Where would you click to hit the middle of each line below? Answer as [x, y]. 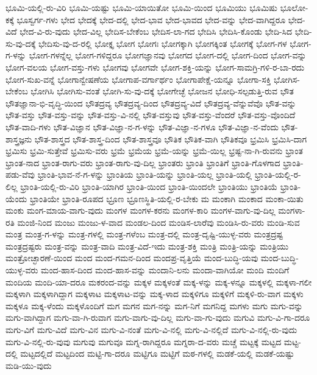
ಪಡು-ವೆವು [20, 174]
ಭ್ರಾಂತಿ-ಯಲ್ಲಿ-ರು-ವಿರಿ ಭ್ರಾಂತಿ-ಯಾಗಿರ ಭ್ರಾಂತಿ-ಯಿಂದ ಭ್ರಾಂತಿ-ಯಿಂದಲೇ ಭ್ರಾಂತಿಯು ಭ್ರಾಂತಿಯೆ [149, 186]
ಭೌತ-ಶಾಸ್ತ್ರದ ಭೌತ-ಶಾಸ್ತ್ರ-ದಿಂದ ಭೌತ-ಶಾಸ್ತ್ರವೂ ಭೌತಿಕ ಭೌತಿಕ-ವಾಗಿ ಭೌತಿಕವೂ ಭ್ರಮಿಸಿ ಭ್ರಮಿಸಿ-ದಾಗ [171, 138]
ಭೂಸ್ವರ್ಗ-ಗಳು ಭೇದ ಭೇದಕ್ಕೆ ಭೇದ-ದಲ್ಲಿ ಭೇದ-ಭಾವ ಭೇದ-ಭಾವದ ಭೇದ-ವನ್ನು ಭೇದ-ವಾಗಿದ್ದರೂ [151, 19]
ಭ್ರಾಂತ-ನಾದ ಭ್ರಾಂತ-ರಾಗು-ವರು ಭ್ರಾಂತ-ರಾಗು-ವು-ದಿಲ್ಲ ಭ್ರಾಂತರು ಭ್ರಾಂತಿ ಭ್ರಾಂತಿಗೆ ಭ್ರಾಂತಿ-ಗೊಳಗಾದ [143, 162]
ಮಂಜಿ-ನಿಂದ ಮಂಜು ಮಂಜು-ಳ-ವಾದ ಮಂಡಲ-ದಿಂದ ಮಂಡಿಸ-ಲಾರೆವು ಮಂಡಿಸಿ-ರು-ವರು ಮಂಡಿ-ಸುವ [158, 222]
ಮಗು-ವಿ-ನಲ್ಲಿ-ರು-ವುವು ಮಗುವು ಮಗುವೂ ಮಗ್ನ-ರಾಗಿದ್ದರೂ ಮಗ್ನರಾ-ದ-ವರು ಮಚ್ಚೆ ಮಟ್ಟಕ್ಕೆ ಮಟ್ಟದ [144, 341]
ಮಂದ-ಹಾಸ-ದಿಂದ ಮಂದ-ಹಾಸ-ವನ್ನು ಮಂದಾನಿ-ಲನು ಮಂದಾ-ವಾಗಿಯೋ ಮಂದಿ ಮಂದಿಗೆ [165, 270]
